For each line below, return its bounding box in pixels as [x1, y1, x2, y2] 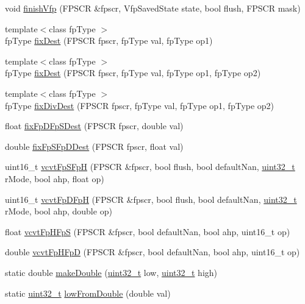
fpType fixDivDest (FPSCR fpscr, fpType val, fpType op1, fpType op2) [5, 99, 274, 111]
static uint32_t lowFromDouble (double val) [5, 286, 171, 299]
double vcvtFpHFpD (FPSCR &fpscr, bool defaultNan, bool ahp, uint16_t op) [5, 246, 300, 258]
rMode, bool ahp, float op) [5, 172, 104, 185]
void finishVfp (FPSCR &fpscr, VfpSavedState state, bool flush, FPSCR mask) [5, 2, 301, 14]
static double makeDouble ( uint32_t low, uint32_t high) [5, 266, 218, 278]
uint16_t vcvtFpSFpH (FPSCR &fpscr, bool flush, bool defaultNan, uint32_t [5, 160, 295, 173]
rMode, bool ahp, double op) [5, 205, 112, 217]
